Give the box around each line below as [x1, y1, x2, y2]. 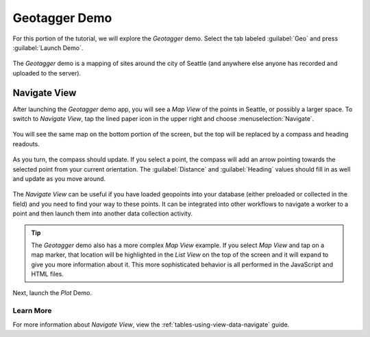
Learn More [12, 306, 52, 316]
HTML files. [31, 270, 64, 278]
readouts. [12, 139, 40, 148]
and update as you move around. [12, 174, 106, 183]
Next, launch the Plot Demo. [12, 289, 92, 297]
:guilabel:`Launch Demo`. [12, 43, 84, 51]
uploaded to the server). [12, 69, 82, 77]
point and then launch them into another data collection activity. [12, 209, 193, 218]
